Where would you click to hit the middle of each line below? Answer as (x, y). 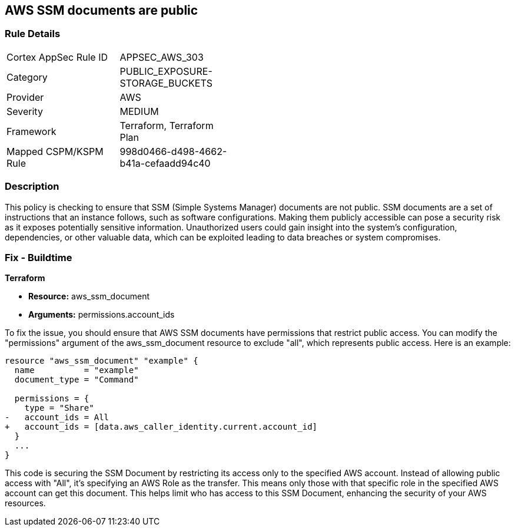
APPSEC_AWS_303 (162, 57)
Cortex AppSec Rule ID (57, 57)
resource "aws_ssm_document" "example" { (102, 361)
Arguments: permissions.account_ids (102, 315)
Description (32, 187)
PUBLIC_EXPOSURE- (166, 71)
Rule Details (33, 34)
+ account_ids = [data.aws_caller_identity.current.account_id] (161, 427)
